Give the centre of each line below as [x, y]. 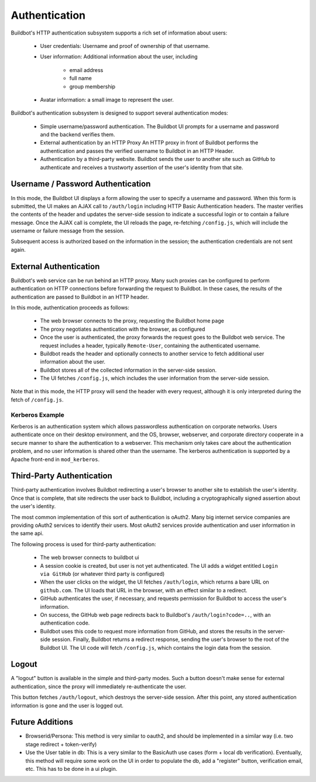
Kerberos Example [37, 414]
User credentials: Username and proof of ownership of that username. [125, 46]
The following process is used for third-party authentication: [83, 544]
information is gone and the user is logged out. [67, 705]
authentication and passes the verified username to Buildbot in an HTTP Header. [137, 151]
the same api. [27, 533]
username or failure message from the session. [68, 231]
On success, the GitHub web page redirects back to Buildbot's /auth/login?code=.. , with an [156, 615]
